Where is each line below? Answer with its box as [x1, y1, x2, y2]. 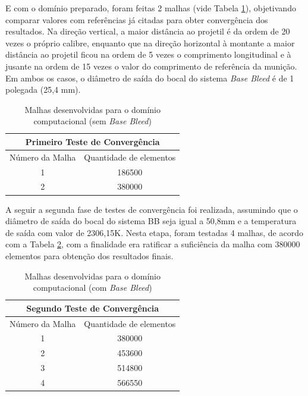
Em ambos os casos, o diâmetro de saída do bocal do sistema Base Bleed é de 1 [5, 71, 294, 84]
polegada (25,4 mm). [5, 83, 81, 96]
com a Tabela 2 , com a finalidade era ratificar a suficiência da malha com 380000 [5, 238, 300, 250]
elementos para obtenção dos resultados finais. [5, 249, 174, 262]
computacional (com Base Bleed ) [33, 281, 152, 294]
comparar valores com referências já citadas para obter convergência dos [5, 13, 268, 26]
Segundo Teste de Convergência [26, 301, 159, 314]
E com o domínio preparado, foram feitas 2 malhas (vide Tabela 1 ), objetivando [5, 2, 296, 14]
